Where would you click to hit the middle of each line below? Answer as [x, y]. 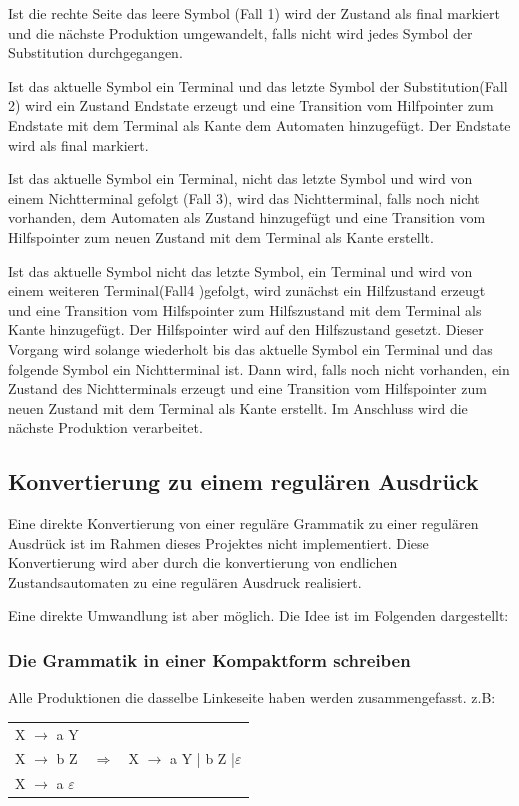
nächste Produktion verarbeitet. [105, 427]
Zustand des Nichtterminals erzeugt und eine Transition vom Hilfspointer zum [247, 388]
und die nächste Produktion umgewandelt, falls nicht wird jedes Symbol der [240, 32]
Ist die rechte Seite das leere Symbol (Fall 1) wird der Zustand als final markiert [254, 13]
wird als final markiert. [78, 144]
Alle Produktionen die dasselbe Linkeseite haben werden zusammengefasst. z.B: [252, 697]
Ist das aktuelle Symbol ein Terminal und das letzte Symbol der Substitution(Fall [258, 85]
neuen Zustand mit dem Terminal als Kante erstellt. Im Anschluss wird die [238, 407]
